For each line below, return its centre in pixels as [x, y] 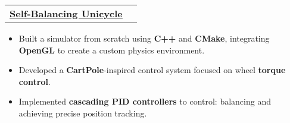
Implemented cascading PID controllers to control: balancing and [145, 101]
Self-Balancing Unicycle [66, 13]
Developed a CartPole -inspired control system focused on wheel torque [152, 70]
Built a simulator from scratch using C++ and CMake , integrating [144, 38]
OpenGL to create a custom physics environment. [112, 50]
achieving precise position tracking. [83, 113]
